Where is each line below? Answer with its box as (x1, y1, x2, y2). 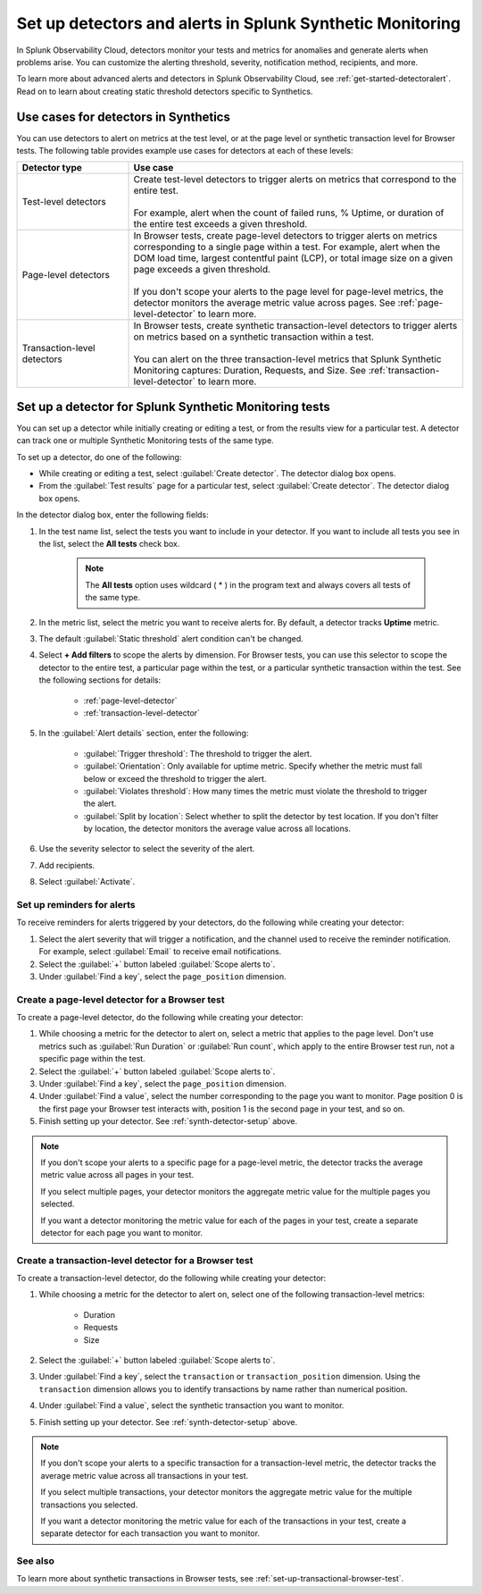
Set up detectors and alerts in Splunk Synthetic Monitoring (16, 13, 461, 33)
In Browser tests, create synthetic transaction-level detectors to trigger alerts (133, 320, 458, 332)
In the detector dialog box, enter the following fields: (16, 509, 209, 520)
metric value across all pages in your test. (40, 1170, 195, 1180)
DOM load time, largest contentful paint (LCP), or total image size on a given (133, 252, 453, 264)
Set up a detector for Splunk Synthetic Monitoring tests (16, 398, 330, 415)
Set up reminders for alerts (16, 899, 136, 911)
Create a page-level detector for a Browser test (16, 993, 225, 1005)
